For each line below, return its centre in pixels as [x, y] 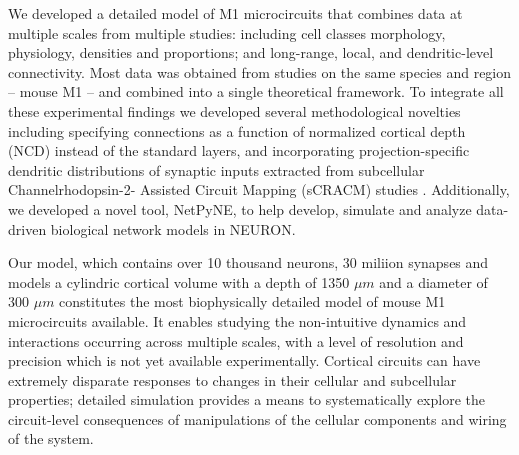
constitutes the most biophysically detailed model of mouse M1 [252, 301]
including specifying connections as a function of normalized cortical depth [237, 130]
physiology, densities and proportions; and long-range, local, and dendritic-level [251, 52]
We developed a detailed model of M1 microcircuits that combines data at [235, 13]
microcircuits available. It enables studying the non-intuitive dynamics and [237, 320]
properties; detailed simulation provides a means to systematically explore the [246, 399]
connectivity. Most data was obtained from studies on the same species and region [260, 71]
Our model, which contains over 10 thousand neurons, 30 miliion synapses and [248, 262]
